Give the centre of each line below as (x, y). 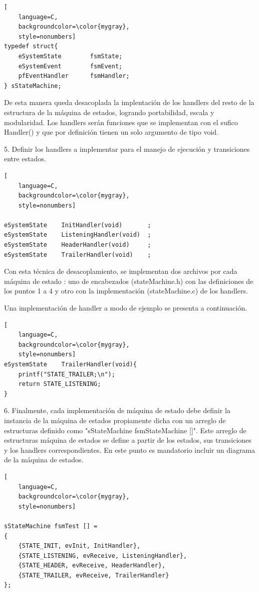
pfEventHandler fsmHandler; (74, 76)
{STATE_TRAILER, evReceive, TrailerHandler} (94, 575)
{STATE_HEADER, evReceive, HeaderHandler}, (92, 566)
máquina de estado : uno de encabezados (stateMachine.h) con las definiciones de (129, 281)
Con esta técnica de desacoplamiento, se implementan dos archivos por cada (121, 271)
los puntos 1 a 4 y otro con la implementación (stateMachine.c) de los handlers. (126, 291)
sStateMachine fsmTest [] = (51, 526)
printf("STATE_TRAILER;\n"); (67, 374)
